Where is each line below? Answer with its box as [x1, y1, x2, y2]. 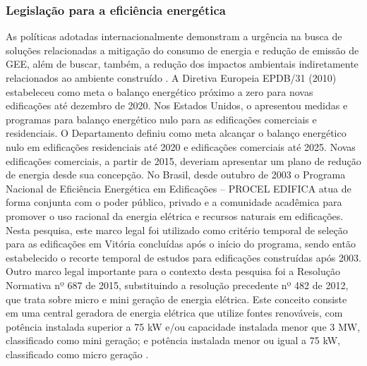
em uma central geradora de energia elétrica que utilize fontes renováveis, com [6, 305, 343, 320]
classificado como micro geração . [6, 346, 149, 361]
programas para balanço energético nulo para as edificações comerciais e [6, 111, 317, 126]
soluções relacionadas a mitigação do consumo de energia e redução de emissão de [6, 42, 359, 57]
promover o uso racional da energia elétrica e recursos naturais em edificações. [6, 208, 344, 223]
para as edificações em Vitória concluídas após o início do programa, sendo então [6, 236, 356, 251]
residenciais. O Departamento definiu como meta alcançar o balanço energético [6, 126, 347, 140]
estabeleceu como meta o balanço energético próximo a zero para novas [6, 84, 313, 99]
